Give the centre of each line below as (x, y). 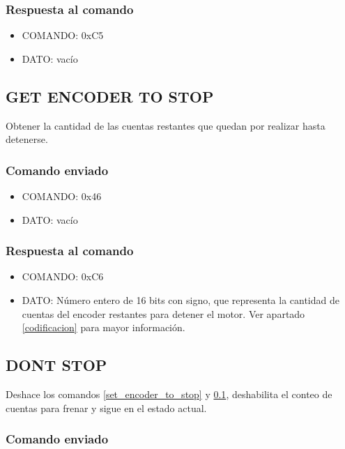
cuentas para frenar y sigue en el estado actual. (106, 408)
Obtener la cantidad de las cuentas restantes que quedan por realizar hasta (166, 125)
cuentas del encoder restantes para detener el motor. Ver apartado (163, 313)
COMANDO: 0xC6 (63, 276)
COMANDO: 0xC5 (63, 35)
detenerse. (27, 139)
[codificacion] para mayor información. (103, 327)
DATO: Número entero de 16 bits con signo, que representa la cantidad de (181, 300)
